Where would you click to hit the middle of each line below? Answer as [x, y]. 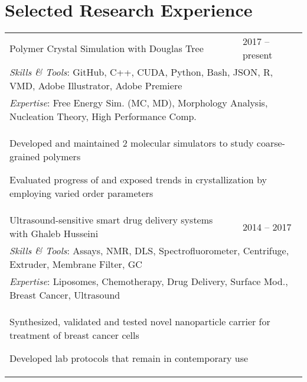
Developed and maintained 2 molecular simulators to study [132, 143]
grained [25, 157]
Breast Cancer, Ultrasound [65, 295]
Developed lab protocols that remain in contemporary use [129, 358]
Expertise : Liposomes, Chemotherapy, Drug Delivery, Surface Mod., [149, 281]
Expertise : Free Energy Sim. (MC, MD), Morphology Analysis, [139, 103]
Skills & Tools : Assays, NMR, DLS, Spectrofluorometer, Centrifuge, [149, 251]
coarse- [271, 143]
